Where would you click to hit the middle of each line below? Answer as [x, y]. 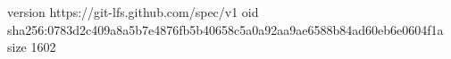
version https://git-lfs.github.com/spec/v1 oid [133, 12]
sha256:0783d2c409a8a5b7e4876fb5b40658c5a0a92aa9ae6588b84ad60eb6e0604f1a [225, 29]
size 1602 [32, 47]
